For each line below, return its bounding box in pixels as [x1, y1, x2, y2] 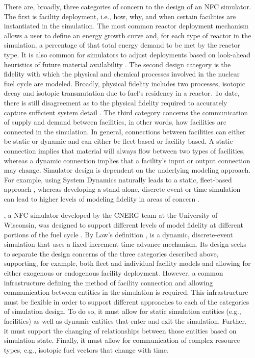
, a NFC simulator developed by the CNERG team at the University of [4, 210, 218, 220]
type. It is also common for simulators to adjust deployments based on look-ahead [4, 49, 251, 59]
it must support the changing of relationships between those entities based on [4, 325, 237, 335]
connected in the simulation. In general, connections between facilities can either [4, 126, 246, 136]
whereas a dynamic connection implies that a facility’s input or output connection [4, 155, 250, 165]
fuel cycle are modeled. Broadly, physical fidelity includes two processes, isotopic [4, 78, 245, 88]
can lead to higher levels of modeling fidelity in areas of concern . [4, 193, 200, 204]
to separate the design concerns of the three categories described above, [4, 248, 219, 258]
